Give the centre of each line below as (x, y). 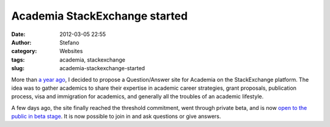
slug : (18, 68)
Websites (71, 51)
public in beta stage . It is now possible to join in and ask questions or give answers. (116, 117)
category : (24, 51)
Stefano (69, 42)
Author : (21, 42)
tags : (18, 60)
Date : (18, 34)
